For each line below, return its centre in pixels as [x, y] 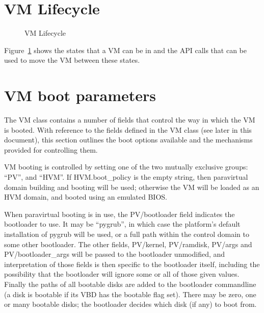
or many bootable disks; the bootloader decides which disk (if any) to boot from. [130, 304]
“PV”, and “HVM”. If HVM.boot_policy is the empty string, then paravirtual [126, 177]
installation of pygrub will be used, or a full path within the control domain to [127, 234]
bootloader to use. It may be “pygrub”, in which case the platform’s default [122, 224]
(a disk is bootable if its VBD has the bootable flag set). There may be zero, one [130, 294]
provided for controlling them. [51, 149]
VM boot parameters [80, 95]
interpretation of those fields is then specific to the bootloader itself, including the [132, 264]
